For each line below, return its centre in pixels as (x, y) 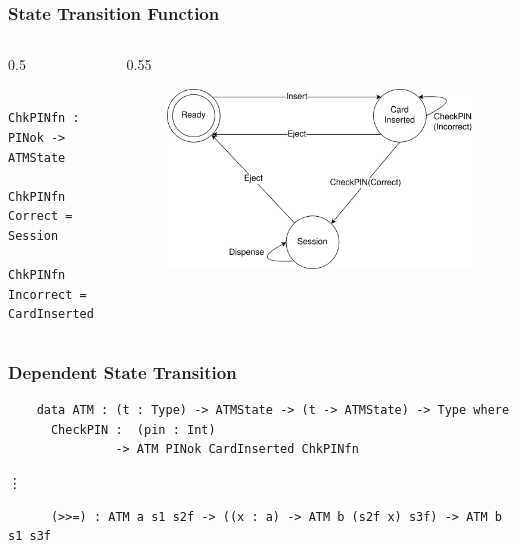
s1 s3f (29, 536)
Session (33, 235)
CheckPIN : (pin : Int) (133, 429)
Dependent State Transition (122, 371)
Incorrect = (47, 294)
